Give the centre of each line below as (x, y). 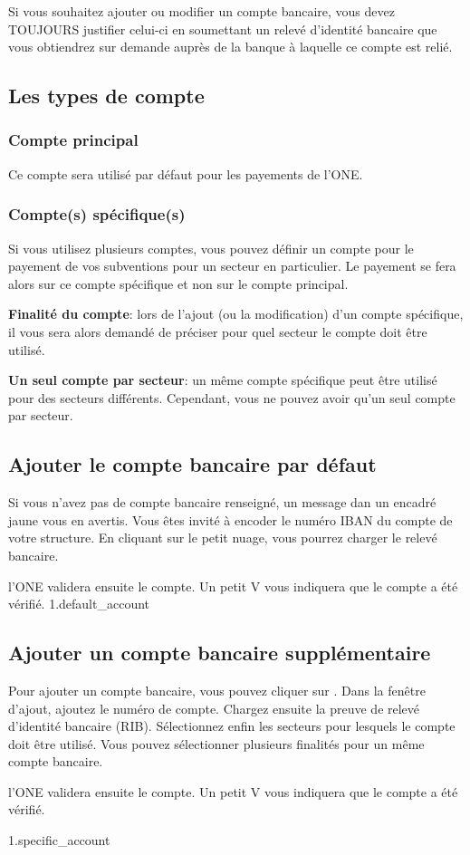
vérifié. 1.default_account (79, 604)
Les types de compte (106, 96)
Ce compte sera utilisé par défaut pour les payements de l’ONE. (186, 173)
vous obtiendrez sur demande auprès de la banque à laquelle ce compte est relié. (230, 47)
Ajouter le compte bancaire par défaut (192, 464)
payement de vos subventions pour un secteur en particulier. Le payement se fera (232, 266)
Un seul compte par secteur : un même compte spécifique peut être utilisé (223, 380)
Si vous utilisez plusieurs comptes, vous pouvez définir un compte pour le (211, 248)
